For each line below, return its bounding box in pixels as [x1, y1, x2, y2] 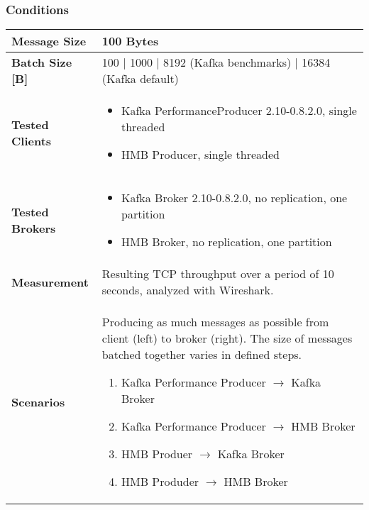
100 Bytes [101, 33, 159, 50]
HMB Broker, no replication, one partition [121, 233, 332, 250]
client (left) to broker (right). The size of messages [101, 330, 353, 347]
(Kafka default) [101, 70, 179, 87]
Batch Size [11, 54, 72, 71]
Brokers [11, 219, 56, 236]
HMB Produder [121, 473, 199, 490]
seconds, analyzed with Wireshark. [101, 282, 274, 299]
